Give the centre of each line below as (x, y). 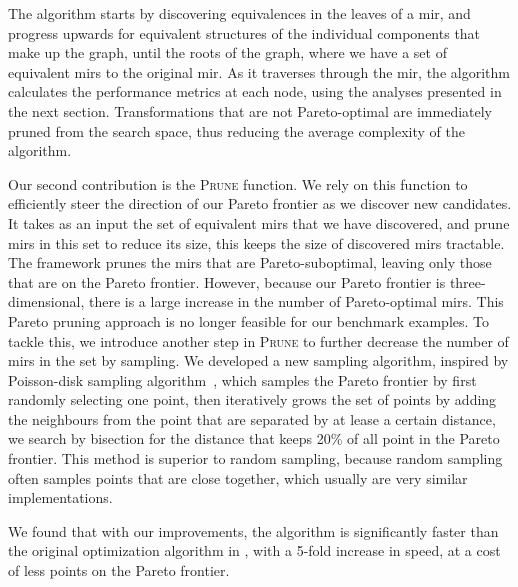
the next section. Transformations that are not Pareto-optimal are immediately (250, 110)
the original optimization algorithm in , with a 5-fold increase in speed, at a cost (254, 550)
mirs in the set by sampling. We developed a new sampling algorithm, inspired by (258, 360)
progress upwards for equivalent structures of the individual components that (244, 32)
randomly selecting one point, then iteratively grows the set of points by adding (252, 399)
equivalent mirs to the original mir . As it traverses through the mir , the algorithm (259, 71)
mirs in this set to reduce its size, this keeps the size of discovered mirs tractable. (256, 242)
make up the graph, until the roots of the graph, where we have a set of (227, 52)
